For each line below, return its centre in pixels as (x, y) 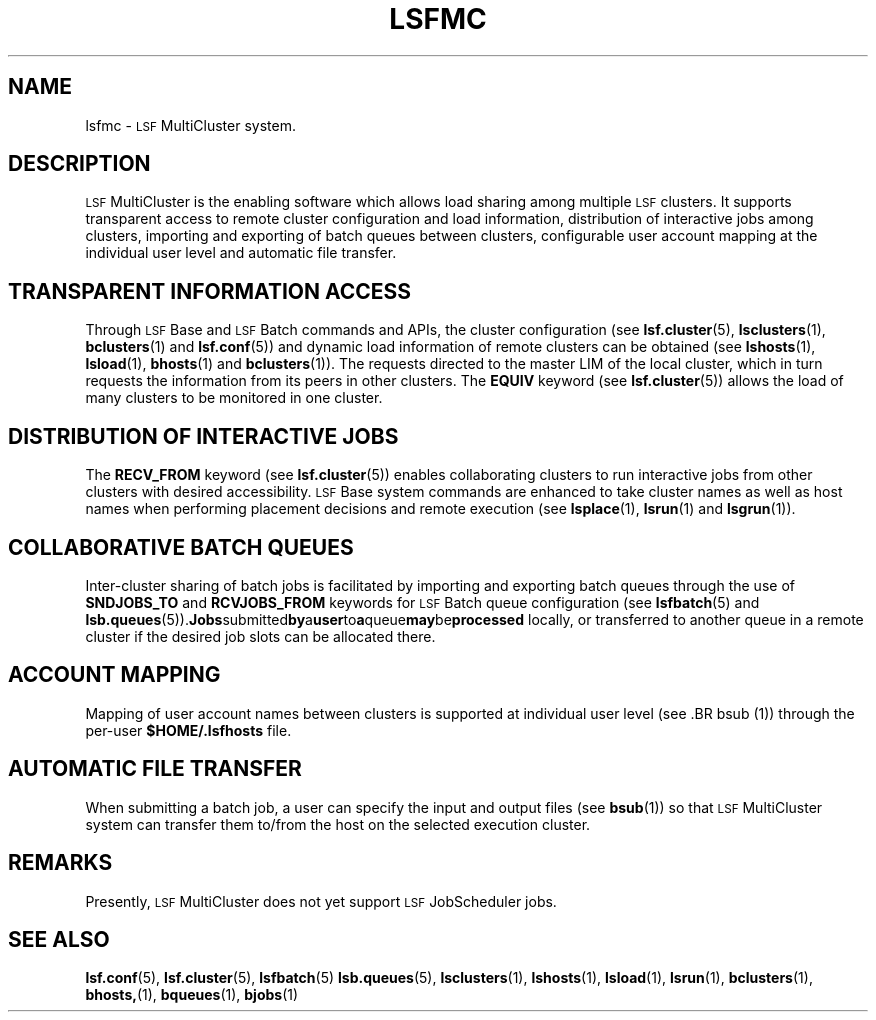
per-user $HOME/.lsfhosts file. (188, 730)
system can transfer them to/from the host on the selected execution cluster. (338, 824)
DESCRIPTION (79, 164)
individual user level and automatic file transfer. (241, 253)
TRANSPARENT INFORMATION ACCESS (210, 291)
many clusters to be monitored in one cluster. (234, 398)
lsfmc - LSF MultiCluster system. (190, 125)
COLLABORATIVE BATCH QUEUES (181, 547)
